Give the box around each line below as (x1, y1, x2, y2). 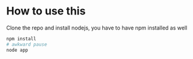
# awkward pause (6, 41, 47, 48)
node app (6, 47, 28, 53)
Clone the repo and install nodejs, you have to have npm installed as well (6, 24, 188, 31)
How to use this (6, 4, 86, 18)
